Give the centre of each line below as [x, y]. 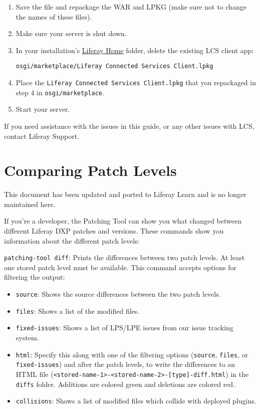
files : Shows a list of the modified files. [78, 311]
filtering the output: [35, 277]
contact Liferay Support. [42, 136]
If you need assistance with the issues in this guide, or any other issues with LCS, [129, 126]
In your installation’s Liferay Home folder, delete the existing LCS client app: [135, 50]
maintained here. [30, 204]
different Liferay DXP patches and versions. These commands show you [114, 231]
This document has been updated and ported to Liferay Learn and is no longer [125, 194]
